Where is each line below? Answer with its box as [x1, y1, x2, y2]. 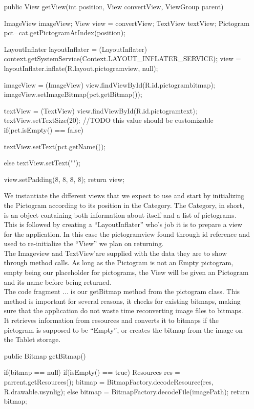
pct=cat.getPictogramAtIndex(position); [4, 27, 126, 38]
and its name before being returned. [4, 276, 111, 287]
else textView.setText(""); [4, 158, 81, 168]
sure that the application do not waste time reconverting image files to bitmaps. [4, 305, 243, 316]
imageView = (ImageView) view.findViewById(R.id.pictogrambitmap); [4, 79, 215, 90]
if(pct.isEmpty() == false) [4, 124, 84, 135]
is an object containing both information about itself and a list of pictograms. [4, 209, 236, 220]
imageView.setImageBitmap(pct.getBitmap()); [4, 89, 142, 99]
